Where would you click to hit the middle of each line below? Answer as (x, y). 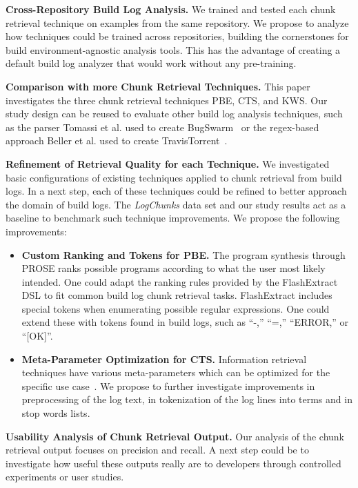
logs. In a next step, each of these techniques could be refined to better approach (176, 191)
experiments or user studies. (65, 477)
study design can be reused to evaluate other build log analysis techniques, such (174, 114)
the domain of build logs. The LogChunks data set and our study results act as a (176, 204)
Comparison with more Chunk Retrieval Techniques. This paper (158, 86)
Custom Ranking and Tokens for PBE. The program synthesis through (183, 254)
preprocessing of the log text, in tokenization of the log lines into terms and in (187, 399)
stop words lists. (56, 413)
